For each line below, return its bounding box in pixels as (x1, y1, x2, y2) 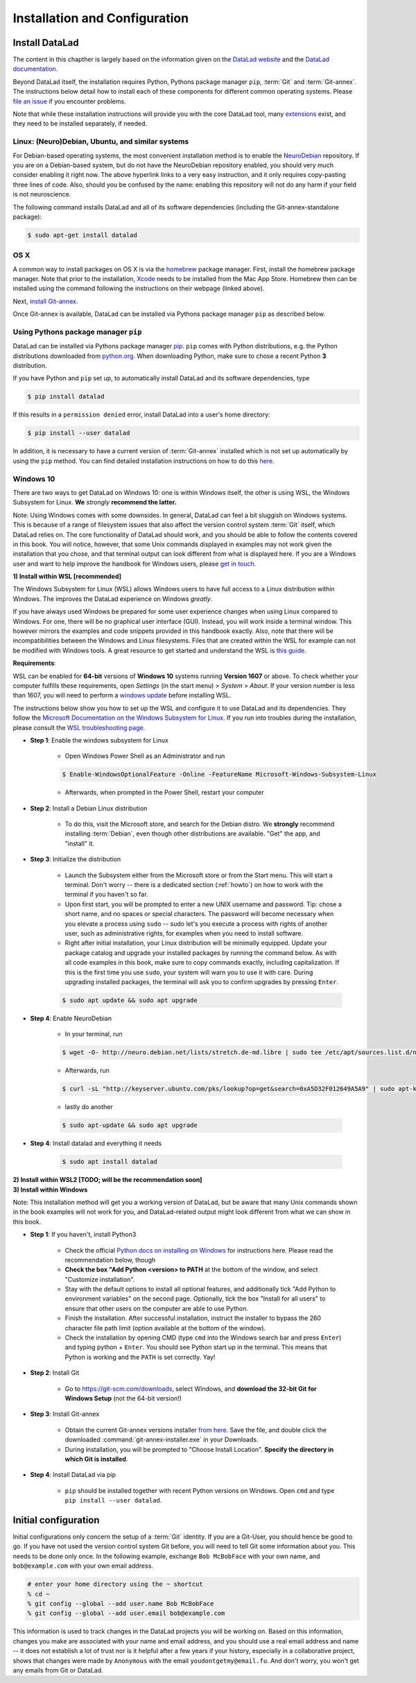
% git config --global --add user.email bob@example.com (27, 1609, 225, 1617)
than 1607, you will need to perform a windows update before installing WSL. (12, 691, 232, 700)
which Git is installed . (64, 1455, 128, 1463)
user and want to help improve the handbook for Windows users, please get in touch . (12, 559, 257, 568)
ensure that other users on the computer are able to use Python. (64, 1304, 249, 1312)
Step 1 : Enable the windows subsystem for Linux (30, 736, 169, 744)
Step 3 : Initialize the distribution (30, 855, 121, 863)
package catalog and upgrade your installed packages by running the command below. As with (64, 948, 337, 957)
